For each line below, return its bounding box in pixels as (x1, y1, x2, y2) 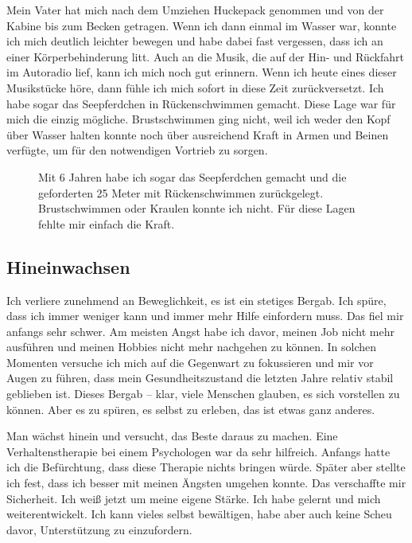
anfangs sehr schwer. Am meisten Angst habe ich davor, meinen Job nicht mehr (6, 322, 395, 339)
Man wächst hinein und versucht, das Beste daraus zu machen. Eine (6, 428, 338, 444)
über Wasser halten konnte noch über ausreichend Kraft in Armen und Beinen (6, 126, 389, 143)
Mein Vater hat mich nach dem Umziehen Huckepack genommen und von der (6, 2, 384, 18)
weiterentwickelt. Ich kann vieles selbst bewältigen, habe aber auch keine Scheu (6, 506, 392, 522)
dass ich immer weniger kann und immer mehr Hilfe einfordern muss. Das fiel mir (6, 307, 404, 324)
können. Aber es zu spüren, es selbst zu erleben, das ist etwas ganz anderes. (6, 400, 375, 417)
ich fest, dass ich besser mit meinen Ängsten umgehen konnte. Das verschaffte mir (6, 475, 406, 491)
